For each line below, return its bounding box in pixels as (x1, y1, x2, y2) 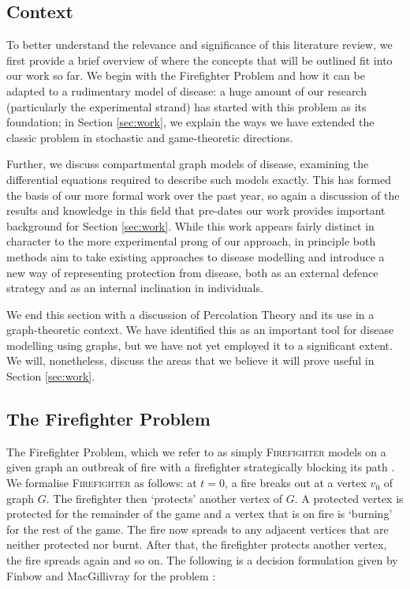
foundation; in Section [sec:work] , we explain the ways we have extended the (6, 114, 375, 130)
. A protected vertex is (294, 490, 404, 506)
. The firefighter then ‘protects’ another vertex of (46, 490, 283, 506)
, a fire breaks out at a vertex (225, 475, 367, 491)
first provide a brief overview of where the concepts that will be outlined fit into (6, 51, 393, 68)
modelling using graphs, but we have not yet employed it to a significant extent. (6, 336, 393, 353)
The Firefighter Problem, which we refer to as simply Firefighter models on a (6, 443, 386, 460)
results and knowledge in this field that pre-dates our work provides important (6, 202, 386, 219)
